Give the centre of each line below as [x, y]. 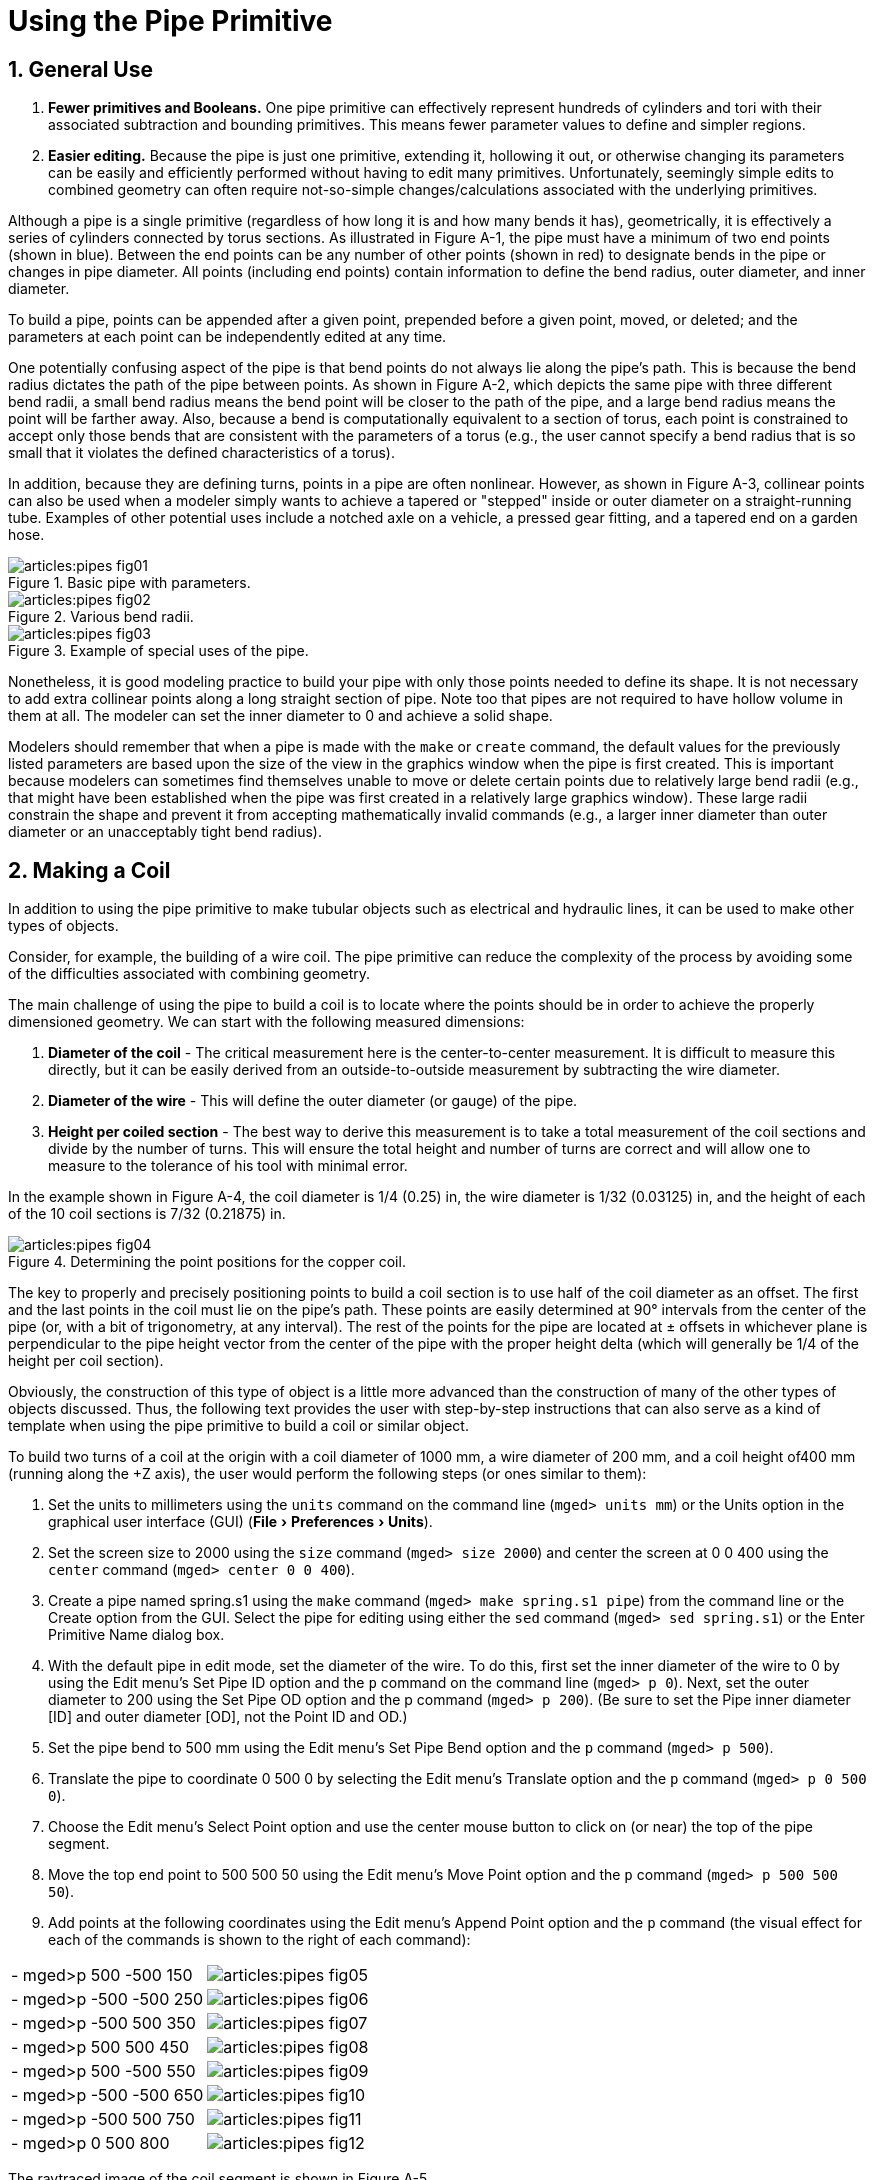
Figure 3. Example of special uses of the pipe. [158, 651]
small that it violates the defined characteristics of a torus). [202, 453]
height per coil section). [86, 1361]
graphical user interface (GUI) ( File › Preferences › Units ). [240, 1522]
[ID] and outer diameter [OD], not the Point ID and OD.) [228, 1717]
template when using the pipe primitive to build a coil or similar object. [238, 1426]
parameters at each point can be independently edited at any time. [227, 337]
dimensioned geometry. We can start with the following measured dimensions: [266, 1022]
